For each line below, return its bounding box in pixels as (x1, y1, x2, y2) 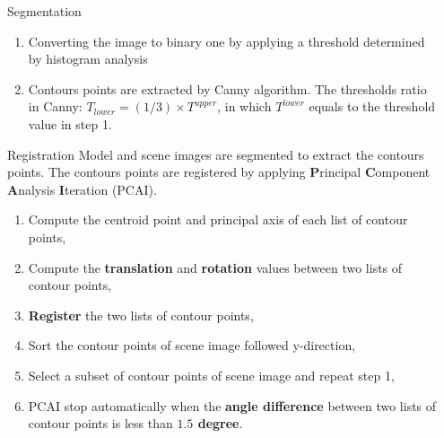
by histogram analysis (28, 49, 148, 68)
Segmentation (7, 2, 82, 20)
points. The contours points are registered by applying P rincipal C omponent (7, 162, 431, 181)
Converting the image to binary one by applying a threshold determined (28, 31, 425, 50)
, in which (217, 97, 272, 116)
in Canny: (28, 97, 83, 116)
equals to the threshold (309, 97, 436, 116)
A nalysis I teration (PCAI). (7, 180, 157, 198)
